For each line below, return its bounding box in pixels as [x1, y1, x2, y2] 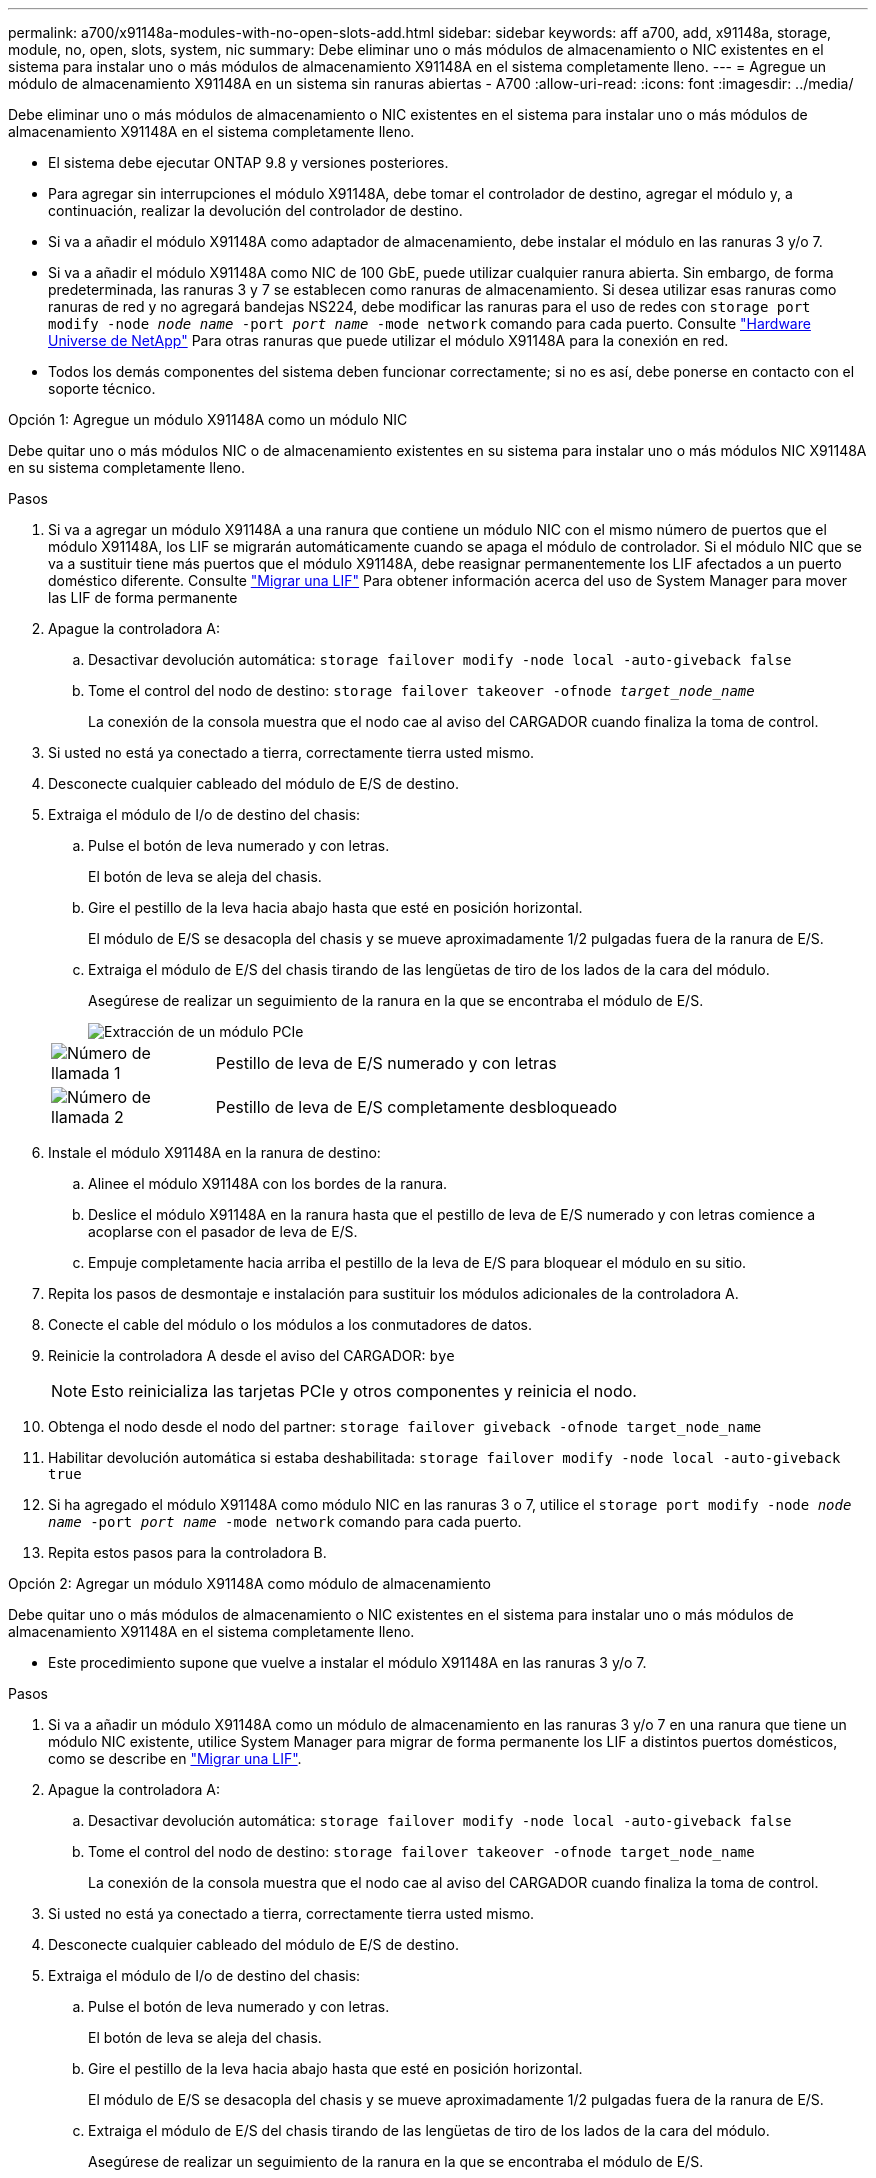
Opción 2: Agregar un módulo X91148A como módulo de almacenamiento [8, 1575, 492, 1592]
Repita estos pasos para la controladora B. [48, 1544, 327, 1561]
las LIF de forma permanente [48, 589, 238, 606]
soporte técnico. [48, 380, 156, 397]
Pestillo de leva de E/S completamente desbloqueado [215, 1097, 618, 1117]
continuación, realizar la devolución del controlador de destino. [48, 202, 463, 219]
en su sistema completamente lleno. [8, 459, 245, 476]
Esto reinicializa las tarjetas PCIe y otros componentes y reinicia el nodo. [91, 1381, 637, 1401]
